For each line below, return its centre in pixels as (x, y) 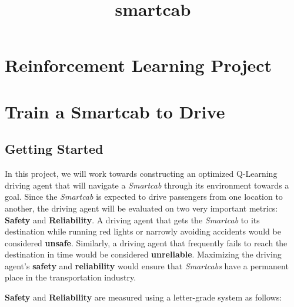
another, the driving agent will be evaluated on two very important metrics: (141, 208)
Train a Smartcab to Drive (115, 111)
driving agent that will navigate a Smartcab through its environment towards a (147, 185)
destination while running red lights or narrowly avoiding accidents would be (143, 231)
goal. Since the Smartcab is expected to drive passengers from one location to (144, 197)
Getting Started (54, 149)
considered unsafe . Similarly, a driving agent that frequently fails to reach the (146, 242)
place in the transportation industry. (71, 277)
